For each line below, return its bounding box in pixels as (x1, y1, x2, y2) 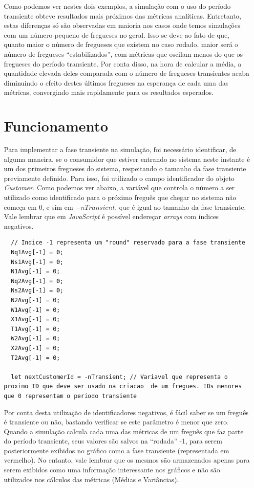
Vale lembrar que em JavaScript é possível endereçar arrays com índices (4, 211, 219, 222)
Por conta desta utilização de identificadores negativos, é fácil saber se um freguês (4, 407, 249, 417)
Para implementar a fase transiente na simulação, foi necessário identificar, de (4, 144, 236, 155)
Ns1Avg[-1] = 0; (11, 258, 63, 266)
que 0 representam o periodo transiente (4, 392, 137, 399)
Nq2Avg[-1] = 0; (11, 277, 63, 285)
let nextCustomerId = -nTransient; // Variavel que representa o (11, 373, 228, 380)
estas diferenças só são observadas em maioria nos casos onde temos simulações (4, 20, 240, 30)
